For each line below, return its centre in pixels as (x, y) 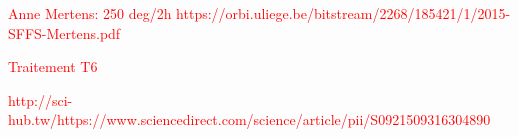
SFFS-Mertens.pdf (64, 32)
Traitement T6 (53, 66)
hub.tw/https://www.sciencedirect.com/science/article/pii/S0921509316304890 (249, 119)
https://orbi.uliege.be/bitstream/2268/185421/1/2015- (343, 13)
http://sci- (40, 99)
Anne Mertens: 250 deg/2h (90, 13)
